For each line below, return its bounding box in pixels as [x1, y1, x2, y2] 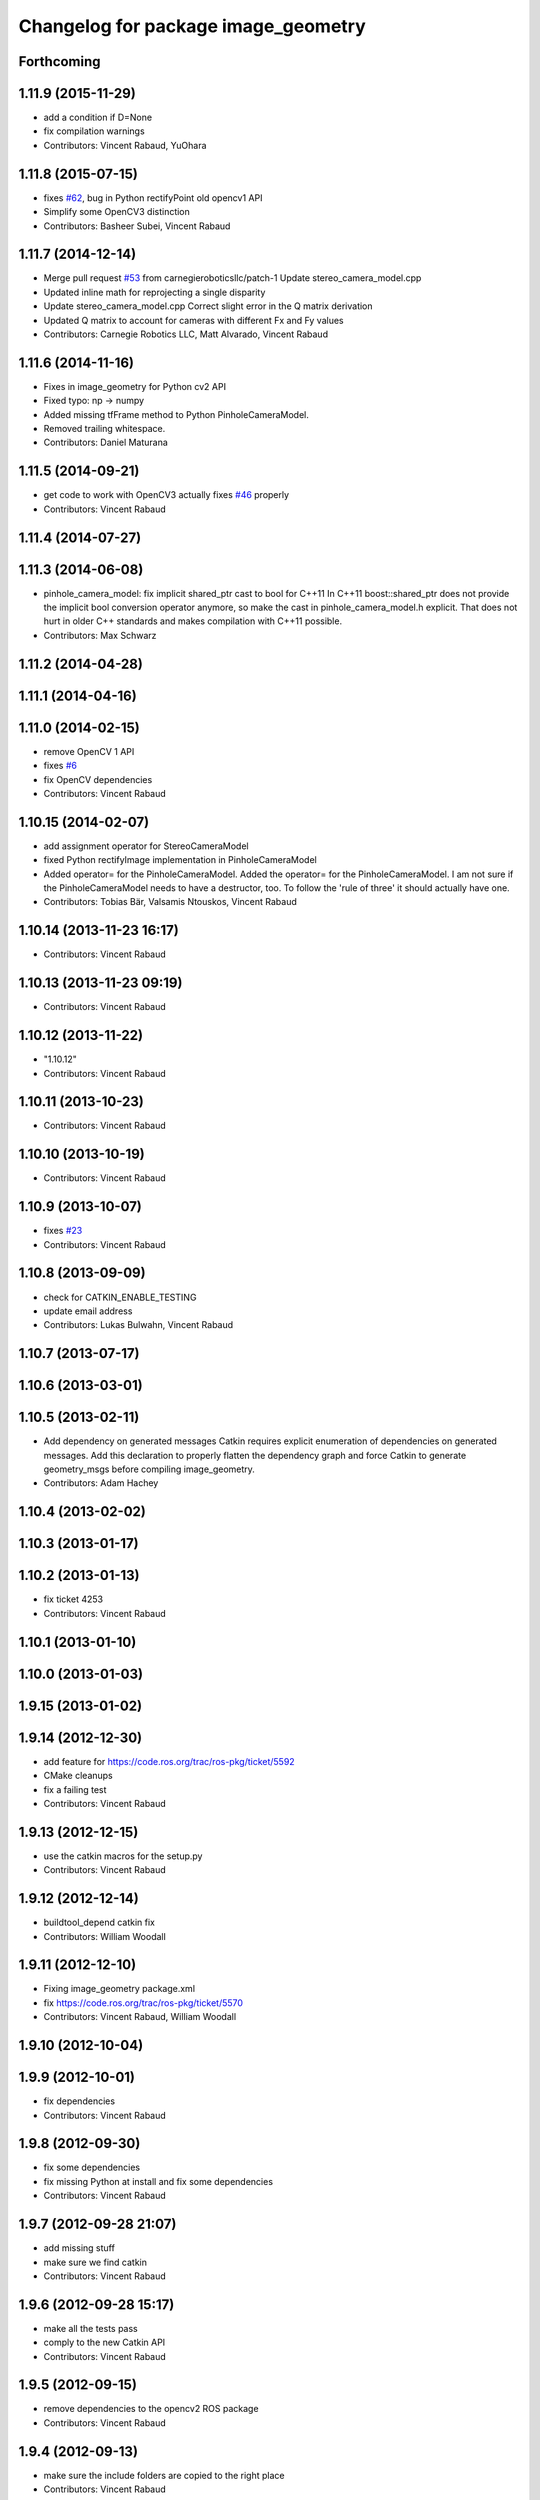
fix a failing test [43, 1783, 107, 1795]
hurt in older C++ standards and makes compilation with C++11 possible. [43, 615, 343, 627]
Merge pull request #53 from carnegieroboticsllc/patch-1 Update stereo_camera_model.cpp [43, 272, 422, 284]
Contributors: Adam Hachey [43, 1477, 159, 1489]
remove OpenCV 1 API [43, 745, 135, 757]
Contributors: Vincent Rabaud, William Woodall [43, 2011, 237, 2023]
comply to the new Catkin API [43, 2336, 166, 2349]
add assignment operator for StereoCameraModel [43, 840, 249, 852]
